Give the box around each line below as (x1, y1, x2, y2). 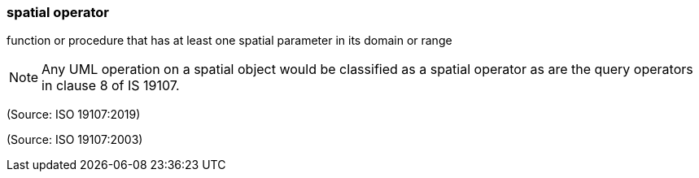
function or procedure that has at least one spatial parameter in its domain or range (7, 33, 452, 48)
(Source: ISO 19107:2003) (7, 132, 143, 147)
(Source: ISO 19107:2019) (7, 107, 141, 122)
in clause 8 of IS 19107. (42, 77, 180, 94)
